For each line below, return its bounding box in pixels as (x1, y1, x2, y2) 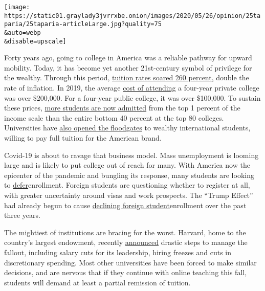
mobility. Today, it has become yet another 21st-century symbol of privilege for (4, 62, 252, 73)
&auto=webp (4, 29, 41, 36)
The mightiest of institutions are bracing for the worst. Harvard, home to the (4, 227, 246, 237)
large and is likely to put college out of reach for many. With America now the (4, 160, 250, 170)
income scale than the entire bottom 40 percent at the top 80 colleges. (4, 112, 224, 123)
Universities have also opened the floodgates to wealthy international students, (4, 122, 251, 133)
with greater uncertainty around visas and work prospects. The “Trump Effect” (4, 190, 253, 200)
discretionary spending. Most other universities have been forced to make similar (4, 257, 257, 267)
